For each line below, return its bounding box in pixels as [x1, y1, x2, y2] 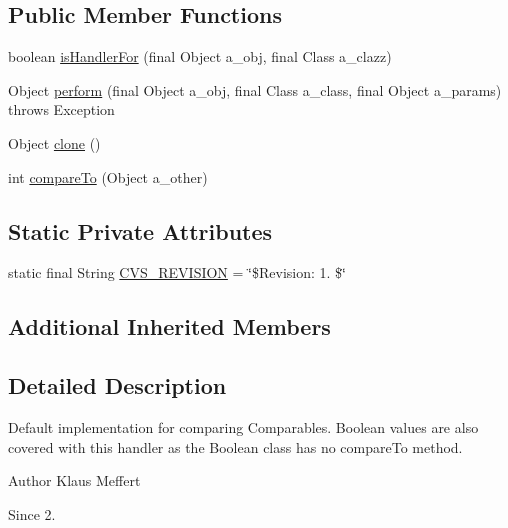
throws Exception [8, 99, 115, 120]
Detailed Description [8, 370, 227, 401]
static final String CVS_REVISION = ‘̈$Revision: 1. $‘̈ [8, 262, 346, 283]
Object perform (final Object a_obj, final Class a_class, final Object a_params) [8, 79, 502, 100]
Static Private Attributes [8, 215, 273, 246]
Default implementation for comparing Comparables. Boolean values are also [8, 416, 479, 437]
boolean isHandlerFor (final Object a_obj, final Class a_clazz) [8, 46, 392, 67]
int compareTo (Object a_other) [8, 166, 208, 187]
